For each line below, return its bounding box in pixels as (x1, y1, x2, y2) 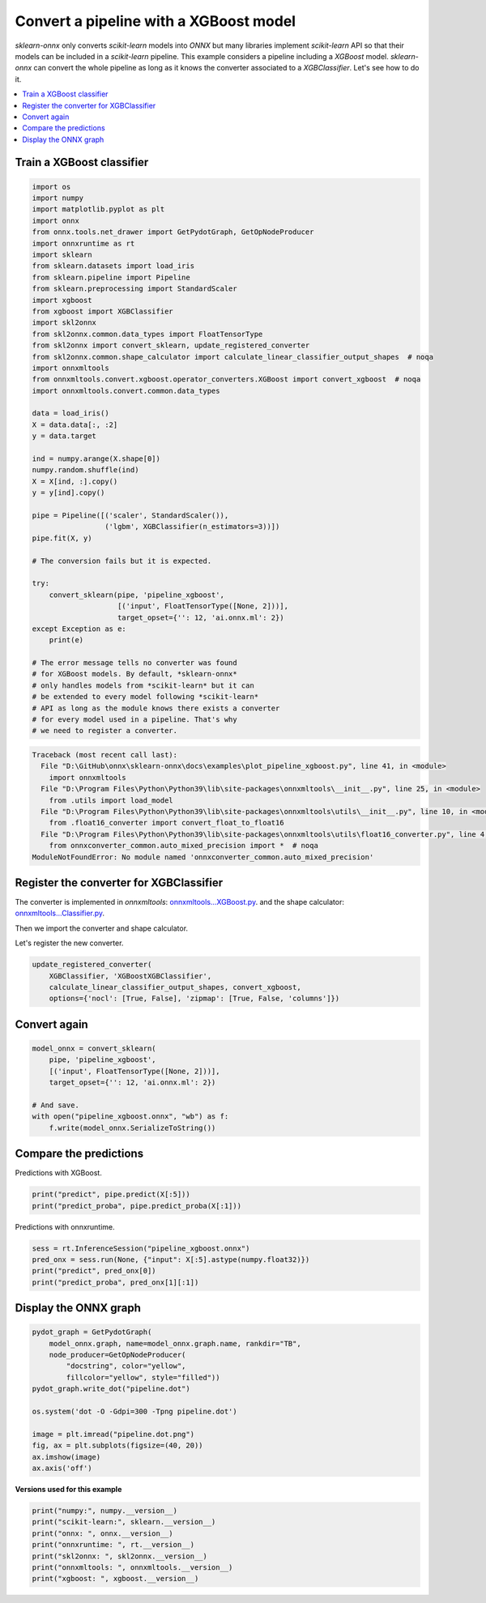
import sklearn (32, 250, 92, 259)
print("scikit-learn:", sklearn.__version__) (32, 1517, 216, 1527)
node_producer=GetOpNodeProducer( (49, 1350, 186, 1360)
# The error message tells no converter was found (32, 659, 238, 667)
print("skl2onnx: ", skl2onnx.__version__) (32, 1551, 208, 1561)
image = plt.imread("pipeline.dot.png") (32, 1430, 194, 1439)
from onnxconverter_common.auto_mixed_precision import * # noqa (49, 841, 319, 851)
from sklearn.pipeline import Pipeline (32, 272, 190, 282)
